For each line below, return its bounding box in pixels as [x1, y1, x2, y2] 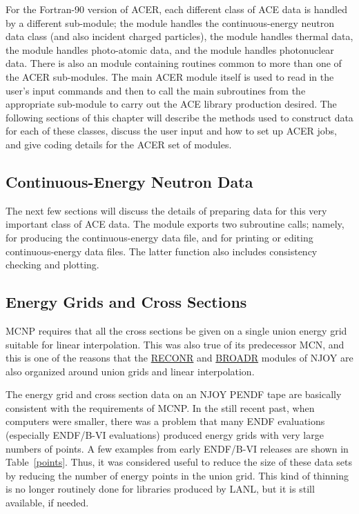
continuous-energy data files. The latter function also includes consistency [6, 244, 318, 258]
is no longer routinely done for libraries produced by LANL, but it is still [6, 482, 315, 496]
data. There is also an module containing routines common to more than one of [6, 56, 342, 70]
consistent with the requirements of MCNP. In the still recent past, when [6, 400, 315, 415]
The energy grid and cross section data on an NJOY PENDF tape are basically [6, 387, 342, 402]
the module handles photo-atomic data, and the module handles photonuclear [6, 42, 334, 57]
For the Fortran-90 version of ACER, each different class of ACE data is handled [6, 2, 347, 16]
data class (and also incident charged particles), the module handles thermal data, [6, 29, 353, 43]
